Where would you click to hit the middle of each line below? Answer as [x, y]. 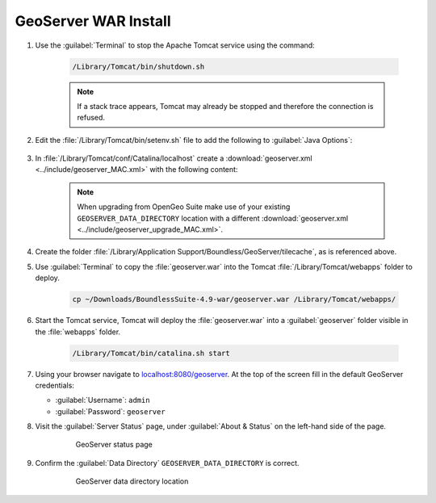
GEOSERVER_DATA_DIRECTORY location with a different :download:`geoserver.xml [213, 218]
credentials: [55, 385]
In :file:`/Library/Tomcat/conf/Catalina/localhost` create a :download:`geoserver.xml [174, 158]
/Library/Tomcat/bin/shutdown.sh [138, 66]
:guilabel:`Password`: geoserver [110, 411]
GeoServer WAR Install [93, 21]
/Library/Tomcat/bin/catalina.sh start [151, 353]
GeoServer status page [114, 445]
